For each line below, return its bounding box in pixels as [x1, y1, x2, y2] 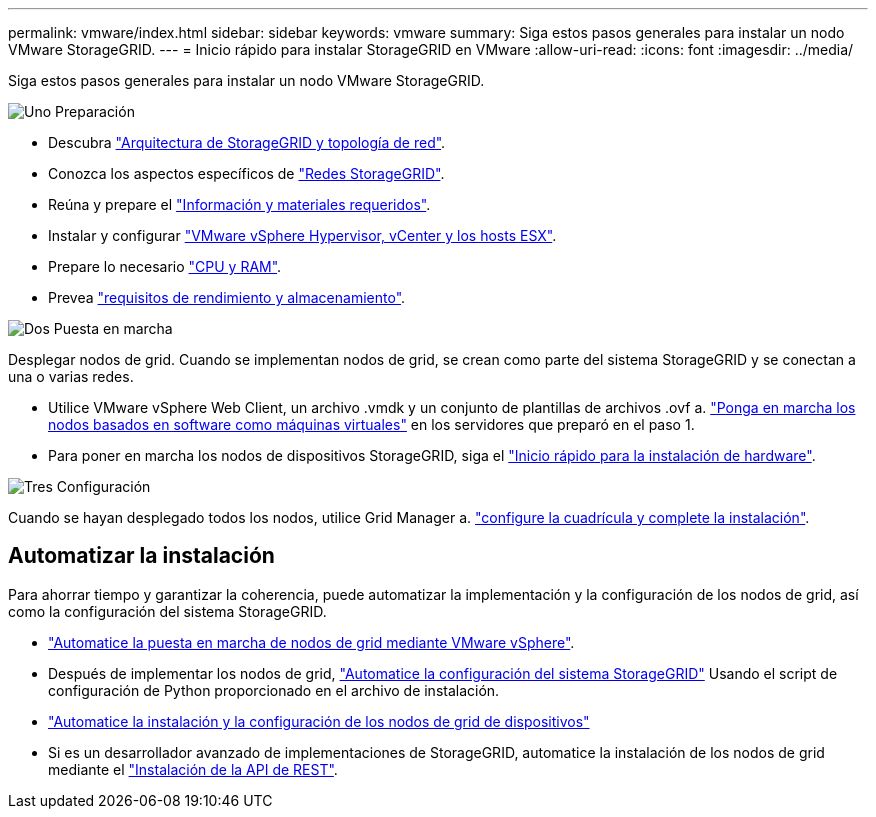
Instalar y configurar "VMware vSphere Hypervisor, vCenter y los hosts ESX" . [48, 227, 557, 244]
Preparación [55, 103, 135, 120]
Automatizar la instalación [8, 543, 275, 569]
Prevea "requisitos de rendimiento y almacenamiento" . [48, 289, 406, 306]
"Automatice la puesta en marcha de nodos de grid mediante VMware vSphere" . [48, 633, 575, 651]
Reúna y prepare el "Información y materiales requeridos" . [48, 196, 431, 213]
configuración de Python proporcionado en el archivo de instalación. [48, 681, 500, 699]
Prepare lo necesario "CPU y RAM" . [48, 258, 282, 275]
